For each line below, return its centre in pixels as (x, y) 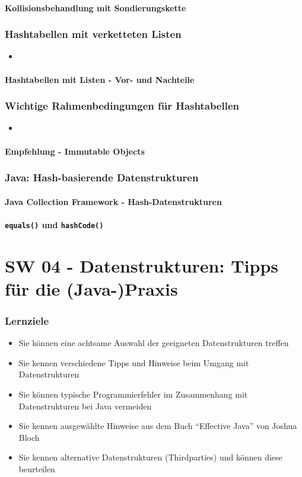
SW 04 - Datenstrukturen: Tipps (142, 265)
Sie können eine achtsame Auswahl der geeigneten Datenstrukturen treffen (154, 343)
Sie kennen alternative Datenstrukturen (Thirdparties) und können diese (150, 457)
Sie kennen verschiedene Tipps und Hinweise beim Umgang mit (134, 362)
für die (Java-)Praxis (91, 288)
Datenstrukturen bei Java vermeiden (85, 406)
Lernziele (27, 320)
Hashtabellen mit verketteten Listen (93, 34)
